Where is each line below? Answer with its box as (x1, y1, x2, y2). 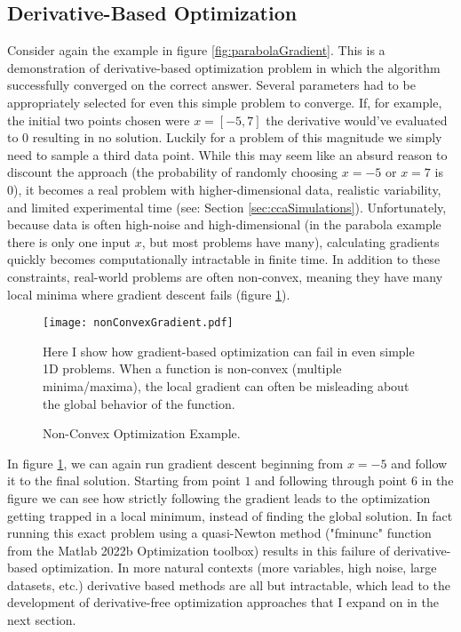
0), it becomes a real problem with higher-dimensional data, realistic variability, (7, 180, 441, 198)
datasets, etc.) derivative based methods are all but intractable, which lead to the (7, 575, 450, 594)
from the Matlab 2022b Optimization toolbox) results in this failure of (7, 540, 390, 559)
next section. (7, 611, 76, 629)
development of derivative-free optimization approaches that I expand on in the (7, 593, 439, 612)
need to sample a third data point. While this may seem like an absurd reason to (7, 145, 448, 164)
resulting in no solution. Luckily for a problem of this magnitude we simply (32, 128, 442, 147)
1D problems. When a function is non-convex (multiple (43, 359, 342, 378)
